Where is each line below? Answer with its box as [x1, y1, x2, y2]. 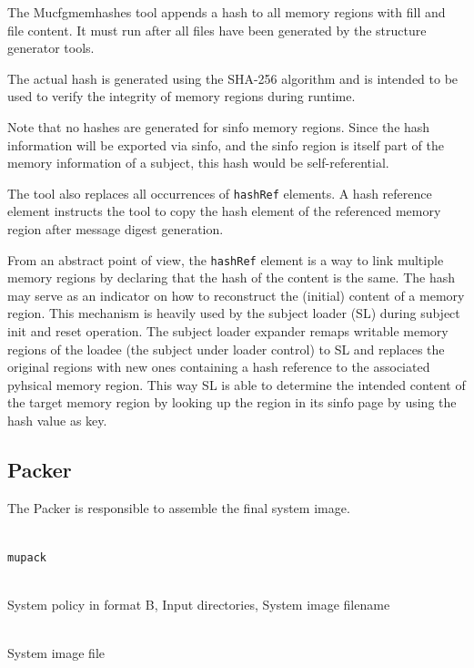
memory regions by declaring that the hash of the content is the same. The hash [7, 268, 456, 287]
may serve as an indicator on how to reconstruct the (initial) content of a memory [7, 285, 465, 304]
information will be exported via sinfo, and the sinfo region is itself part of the [7, 135, 445, 154]
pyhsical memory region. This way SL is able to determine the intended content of [7, 375, 466, 394]
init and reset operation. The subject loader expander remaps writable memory [7, 322, 449, 341]
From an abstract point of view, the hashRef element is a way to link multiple [7, 250, 444, 269]
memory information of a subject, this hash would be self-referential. [7, 153, 389, 172]
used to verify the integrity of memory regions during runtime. [7, 87, 356, 106]
